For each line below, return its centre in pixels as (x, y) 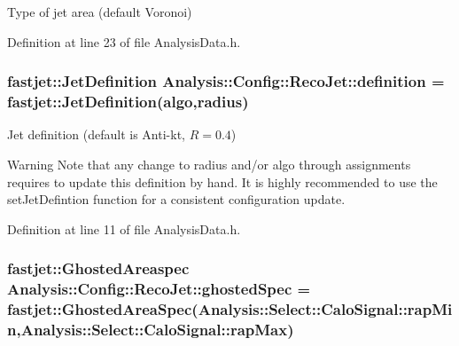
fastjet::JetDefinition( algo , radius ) (128, 102)
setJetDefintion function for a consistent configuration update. (176, 199)
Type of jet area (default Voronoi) (100, 12)
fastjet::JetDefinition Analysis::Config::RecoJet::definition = (226, 81)
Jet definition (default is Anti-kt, (96, 134)
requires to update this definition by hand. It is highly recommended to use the (222, 181)
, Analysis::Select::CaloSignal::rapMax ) (155, 329)
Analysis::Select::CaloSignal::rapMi (325, 309)
